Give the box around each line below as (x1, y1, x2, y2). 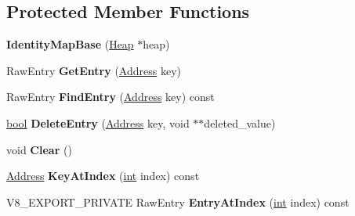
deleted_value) (204, 114, 276, 131)
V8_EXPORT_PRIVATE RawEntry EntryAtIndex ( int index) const (6, 193, 350, 210)
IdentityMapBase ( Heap (6, 36, 134, 52)
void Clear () (6, 141, 72, 157)
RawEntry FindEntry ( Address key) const (6, 88, 215, 105)
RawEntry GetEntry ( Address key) (6, 62, 181, 78)
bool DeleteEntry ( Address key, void (6, 114, 190, 131)
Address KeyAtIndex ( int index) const (6, 167, 200, 184)
